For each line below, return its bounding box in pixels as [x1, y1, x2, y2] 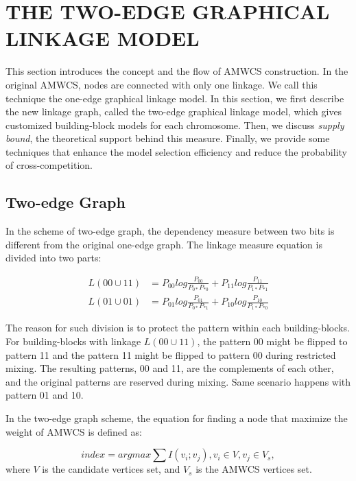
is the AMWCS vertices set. [195, 462, 312, 476]
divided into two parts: [5, 250, 102, 265]
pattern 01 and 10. [5, 388, 84, 402]
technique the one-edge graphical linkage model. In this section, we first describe [5, 91, 344, 105]
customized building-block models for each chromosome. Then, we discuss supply [5, 117, 344, 132]
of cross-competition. [5, 158, 93, 172]
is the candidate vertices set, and [42, 462, 180, 476]
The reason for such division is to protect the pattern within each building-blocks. [5, 320, 350, 335]
